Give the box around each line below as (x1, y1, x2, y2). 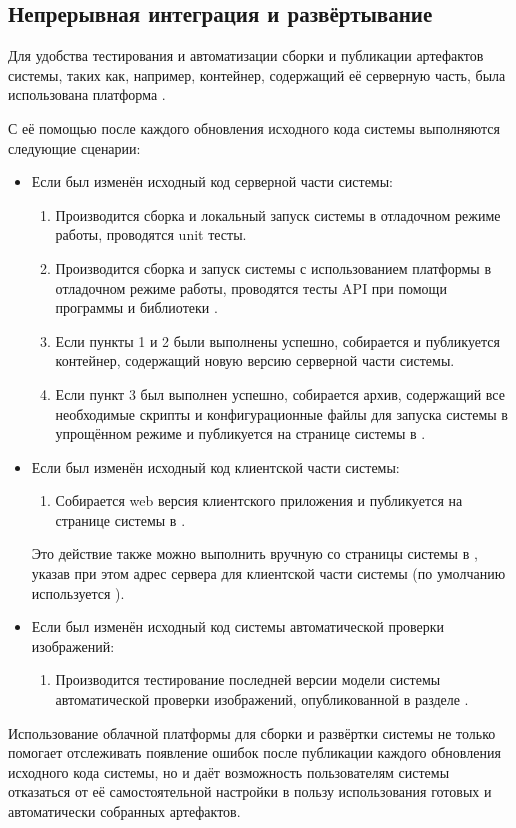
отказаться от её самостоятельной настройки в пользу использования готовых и (8, 781, 492, 802)
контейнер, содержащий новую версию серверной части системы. (55, 350, 455, 371)
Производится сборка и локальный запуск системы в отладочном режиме (55, 204, 501, 225)
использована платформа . (8, 84, 166, 105)
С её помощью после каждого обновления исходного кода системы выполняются (8, 117, 500, 138)
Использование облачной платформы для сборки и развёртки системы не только (8, 722, 496, 743)
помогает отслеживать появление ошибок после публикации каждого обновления (8, 742, 501, 763)
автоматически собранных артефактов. (8, 801, 241, 822)
